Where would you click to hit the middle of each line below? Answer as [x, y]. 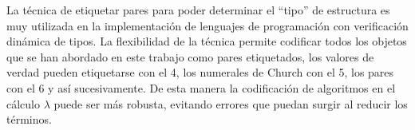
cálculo [23, 103]
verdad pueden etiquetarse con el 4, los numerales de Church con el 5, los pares [200, 72]
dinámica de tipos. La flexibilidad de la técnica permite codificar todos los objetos [207, 41]
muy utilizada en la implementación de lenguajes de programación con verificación [207, 25]
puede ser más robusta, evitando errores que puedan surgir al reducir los [231, 103]
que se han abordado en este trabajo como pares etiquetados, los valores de [190, 56]
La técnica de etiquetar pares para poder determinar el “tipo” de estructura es [198, 10]
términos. [29, 119]
